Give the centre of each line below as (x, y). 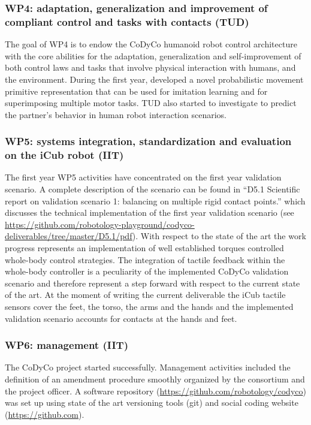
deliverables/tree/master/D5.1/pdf (69, 236)
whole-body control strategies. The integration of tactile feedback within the (145, 259)
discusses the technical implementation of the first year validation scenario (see (150, 212)
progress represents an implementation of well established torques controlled (144, 248)
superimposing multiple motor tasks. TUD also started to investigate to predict (151, 103)
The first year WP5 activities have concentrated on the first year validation (143, 177)
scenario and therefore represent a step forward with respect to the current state (153, 283)
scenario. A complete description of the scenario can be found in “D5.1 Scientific (153, 189)
